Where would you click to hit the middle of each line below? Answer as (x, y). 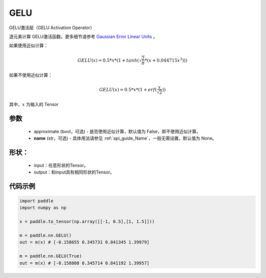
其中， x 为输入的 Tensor (34, 104)
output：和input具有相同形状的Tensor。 (74, 172)
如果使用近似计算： (29, 46)
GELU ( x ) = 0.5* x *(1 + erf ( (128, 89)
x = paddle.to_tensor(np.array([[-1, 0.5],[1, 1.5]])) (87, 222)
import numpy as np (43, 208)
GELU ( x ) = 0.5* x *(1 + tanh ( (108, 60)
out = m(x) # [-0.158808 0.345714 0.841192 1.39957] (84, 263)
